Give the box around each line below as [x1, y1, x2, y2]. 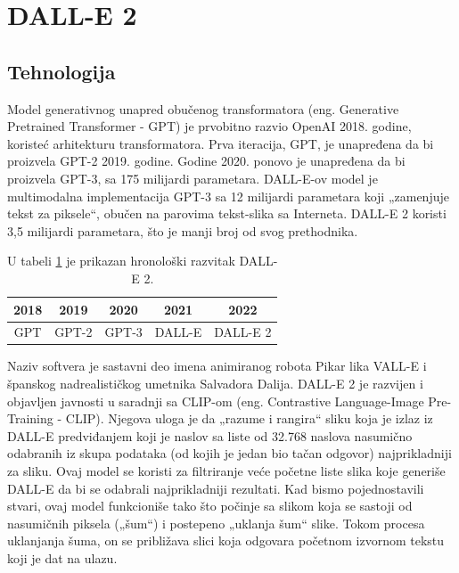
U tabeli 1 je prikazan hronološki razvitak [7, 251, 235, 270]
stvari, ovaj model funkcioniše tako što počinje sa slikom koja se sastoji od [7, 496, 413, 515]
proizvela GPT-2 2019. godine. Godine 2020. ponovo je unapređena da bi [7, 151, 406, 170]
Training [7, 409, 53, 428]
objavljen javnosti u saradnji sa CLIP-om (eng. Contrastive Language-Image [7, 391, 424, 410]
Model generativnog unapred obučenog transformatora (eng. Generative [7, 99, 399, 118]
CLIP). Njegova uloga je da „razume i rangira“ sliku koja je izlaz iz [65, 409, 433, 428]
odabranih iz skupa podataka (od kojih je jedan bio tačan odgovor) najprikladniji [7, 444, 452, 462]
